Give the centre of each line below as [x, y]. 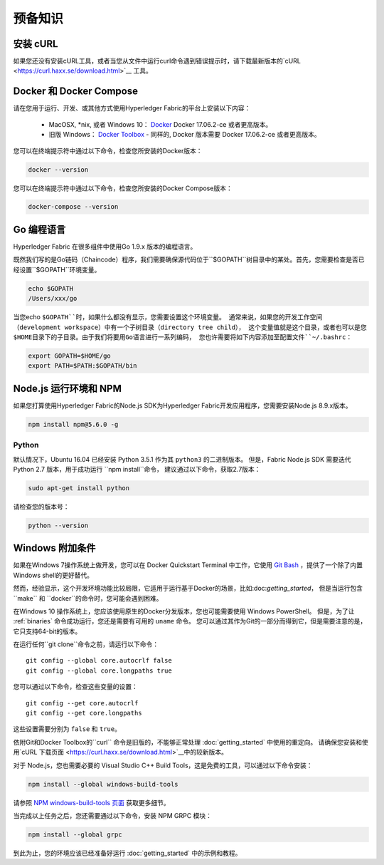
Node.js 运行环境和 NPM [68, 388]
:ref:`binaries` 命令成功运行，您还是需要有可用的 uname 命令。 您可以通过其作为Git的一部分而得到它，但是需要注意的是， [190, 621]
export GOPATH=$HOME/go [70, 356]
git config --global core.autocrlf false [99, 661]
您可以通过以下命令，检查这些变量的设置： [75, 687]
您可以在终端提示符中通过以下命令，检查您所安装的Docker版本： [108, 150]
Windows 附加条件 [54, 548]
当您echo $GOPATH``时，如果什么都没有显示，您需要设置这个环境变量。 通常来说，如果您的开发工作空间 [168, 317]
